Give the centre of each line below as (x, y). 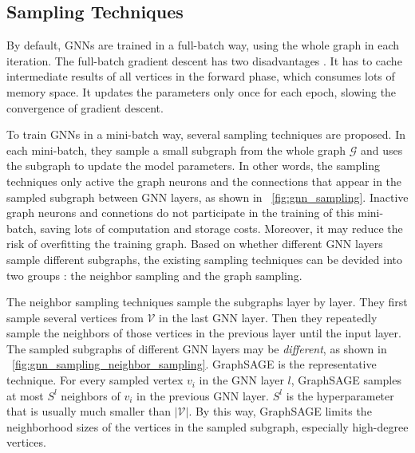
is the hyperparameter (340, 395)
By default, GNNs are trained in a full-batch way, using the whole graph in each (203, 45)
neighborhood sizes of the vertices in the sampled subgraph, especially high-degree (207, 426)
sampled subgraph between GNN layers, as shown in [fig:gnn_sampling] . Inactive (207, 197)
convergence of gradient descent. (85, 107)
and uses (381, 150)
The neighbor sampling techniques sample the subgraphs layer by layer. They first (207, 302)
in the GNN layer (241, 380)
